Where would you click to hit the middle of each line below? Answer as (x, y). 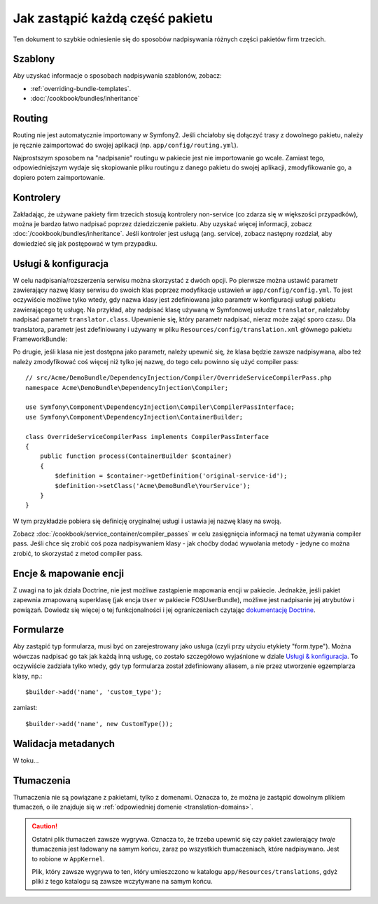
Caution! (45, 826)
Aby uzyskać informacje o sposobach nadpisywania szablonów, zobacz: (117, 76)
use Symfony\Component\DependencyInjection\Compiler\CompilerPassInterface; (160, 407)
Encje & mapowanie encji (69, 573)
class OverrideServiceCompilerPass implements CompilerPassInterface (147, 437)
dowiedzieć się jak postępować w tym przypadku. (85, 243)
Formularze (38, 630)
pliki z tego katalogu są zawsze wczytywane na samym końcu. (122, 882)
